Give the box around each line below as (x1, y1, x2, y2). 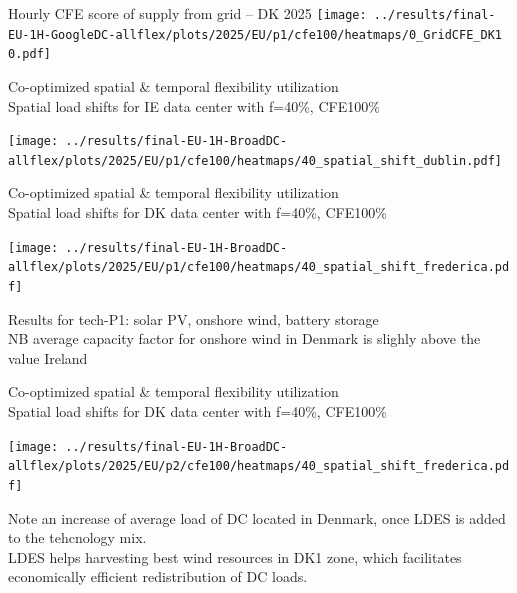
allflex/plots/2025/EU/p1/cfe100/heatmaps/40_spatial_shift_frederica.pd (8, 260, 510, 275)
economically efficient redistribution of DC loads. (8, 566, 308, 587)
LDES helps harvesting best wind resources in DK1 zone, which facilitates (8, 546, 462, 567)
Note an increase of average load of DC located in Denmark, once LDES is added (8, 507, 506, 528)
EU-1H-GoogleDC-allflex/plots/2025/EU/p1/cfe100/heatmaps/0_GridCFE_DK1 (8, 27, 502, 42)
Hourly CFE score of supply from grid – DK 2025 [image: (8, 3, 367, 23)
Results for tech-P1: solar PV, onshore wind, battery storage (8, 308, 379, 329)
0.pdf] (8, 47, 51, 62)
